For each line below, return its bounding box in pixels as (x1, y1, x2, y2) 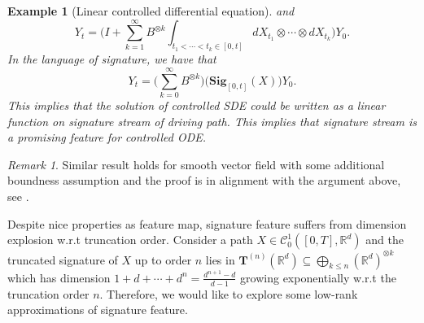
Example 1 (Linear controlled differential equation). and (7, 2, 295, 19)
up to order (134, 251, 192, 268)
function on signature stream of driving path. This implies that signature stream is (7, 112, 417, 129)
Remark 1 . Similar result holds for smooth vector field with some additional (7, 155, 385, 172)
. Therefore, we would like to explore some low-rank (99, 285, 358, 302)
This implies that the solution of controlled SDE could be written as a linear (7, 96, 386, 113)
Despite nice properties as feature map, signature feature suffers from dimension (7, 215, 407, 232)
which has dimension (7, 268, 111, 286)
